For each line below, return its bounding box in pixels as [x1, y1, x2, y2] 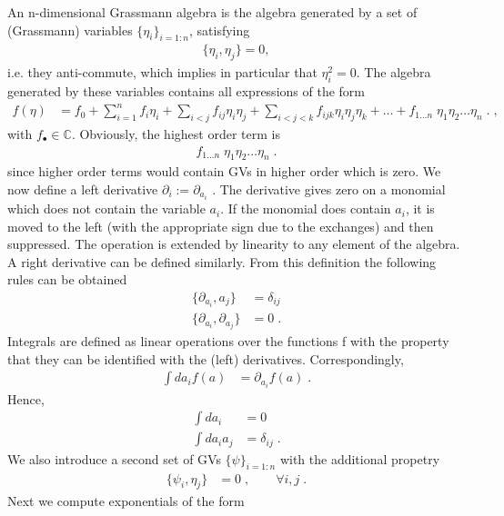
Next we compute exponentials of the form [7, 491, 245, 511]
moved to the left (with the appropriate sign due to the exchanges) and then [7, 216, 434, 235]
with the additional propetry [279, 449, 440, 468]
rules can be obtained [7, 270, 127, 289]
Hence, [7, 389, 45, 408]
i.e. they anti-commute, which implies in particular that [7, 63, 318, 82]
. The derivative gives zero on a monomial [212, 179, 446, 198]
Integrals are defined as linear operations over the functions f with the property [7, 332, 449, 351]
